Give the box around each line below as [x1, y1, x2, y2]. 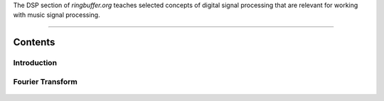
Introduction [13, 58, 57, 68]
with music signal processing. [13, 11, 100, 19]
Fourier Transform [13, 76, 78, 86]
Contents [13, 36, 55, 49]
